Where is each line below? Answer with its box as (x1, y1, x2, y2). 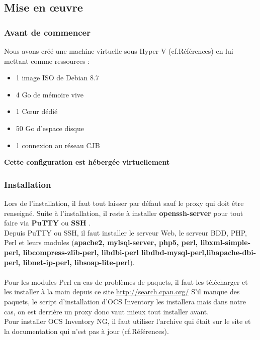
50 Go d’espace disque (16, 123, 84, 133)
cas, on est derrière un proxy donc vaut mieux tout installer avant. (4, 306, 209, 316)
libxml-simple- (200, 237, 250, 248)
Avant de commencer (4, 26, 91, 38)
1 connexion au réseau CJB (16, 140, 100, 150)
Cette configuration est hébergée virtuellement (4, 157, 170, 167)
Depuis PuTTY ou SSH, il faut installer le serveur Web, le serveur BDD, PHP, (4, 227, 247, 238)
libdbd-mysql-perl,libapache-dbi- (141, 247, 256, 257)
